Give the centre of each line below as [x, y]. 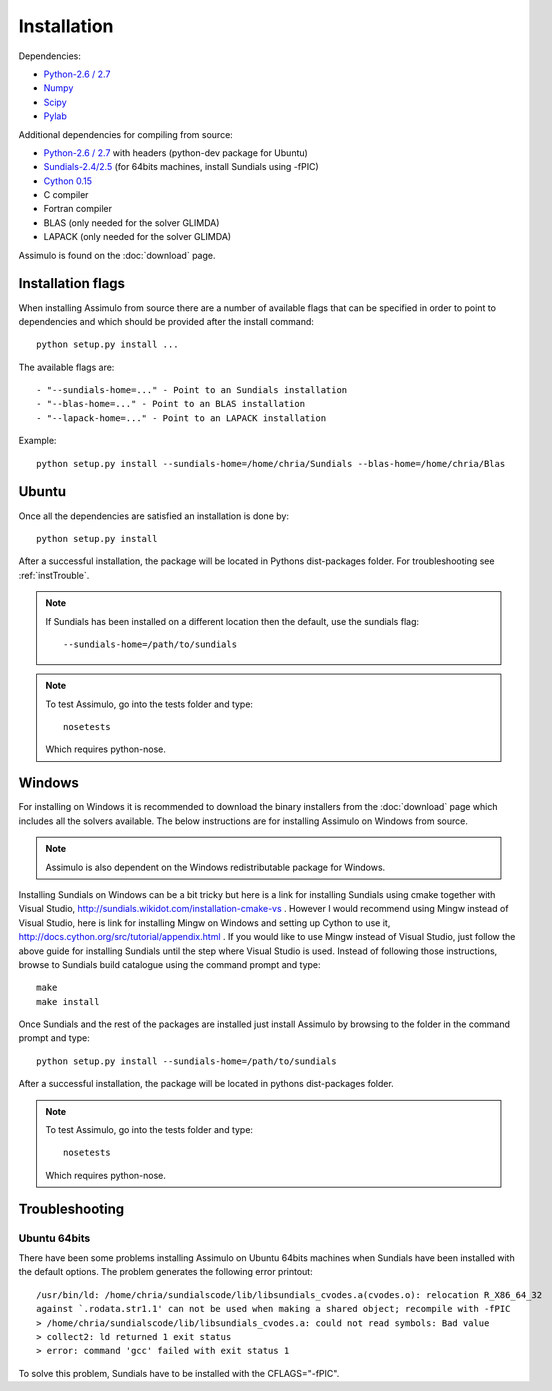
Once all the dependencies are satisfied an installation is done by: [154, 516]
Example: [37, 441]
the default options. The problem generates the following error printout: [166, 1272]
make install [68, 1001]
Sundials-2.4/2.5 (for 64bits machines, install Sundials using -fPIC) [181, 167]
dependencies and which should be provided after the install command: [166, 321]
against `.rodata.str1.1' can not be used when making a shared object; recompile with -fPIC [273, 1309]
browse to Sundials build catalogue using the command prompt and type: [169, 964]
